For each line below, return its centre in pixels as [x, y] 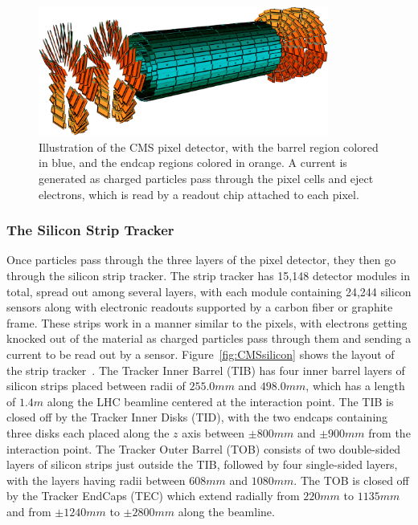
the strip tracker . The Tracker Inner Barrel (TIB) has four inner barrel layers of [206, 370]
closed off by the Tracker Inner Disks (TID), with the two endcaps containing [197, 417]
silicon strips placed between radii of [96, 386]
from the [389, 432]
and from [29, 511]
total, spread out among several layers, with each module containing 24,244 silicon [209, 291]
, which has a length [355, 386]
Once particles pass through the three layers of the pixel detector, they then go [201, 260]
